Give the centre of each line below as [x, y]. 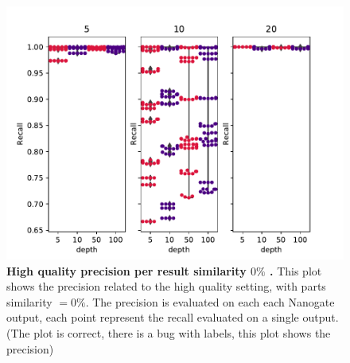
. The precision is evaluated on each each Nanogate [210, 301]
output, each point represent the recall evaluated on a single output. [173, 317]
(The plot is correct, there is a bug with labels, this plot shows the [169, 332]
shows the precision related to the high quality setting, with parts [166, 286]
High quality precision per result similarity [126, 270]
